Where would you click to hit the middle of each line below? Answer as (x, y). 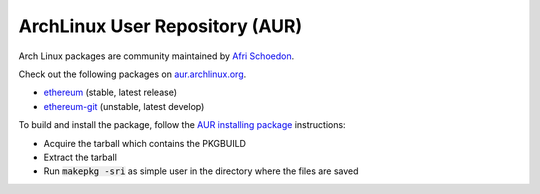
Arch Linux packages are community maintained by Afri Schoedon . (156, 56)
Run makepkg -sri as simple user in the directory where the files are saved (201, 171)
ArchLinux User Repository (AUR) (160, 26)
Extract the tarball (80, 157)
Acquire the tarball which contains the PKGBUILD (145, 143)
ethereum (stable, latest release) (110, 92)
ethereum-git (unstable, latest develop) (124, 106)
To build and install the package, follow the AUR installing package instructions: (182, 125)
